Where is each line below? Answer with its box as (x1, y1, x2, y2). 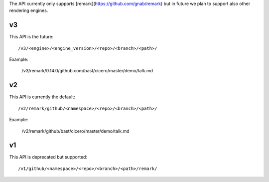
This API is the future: (9, 34, 54, 40)
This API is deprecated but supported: (9, 154, 87, 160)
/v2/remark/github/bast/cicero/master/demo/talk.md (21, 128, 130, 134)
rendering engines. (9, 7, 48, 13)
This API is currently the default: (9, 94, 76, 100)
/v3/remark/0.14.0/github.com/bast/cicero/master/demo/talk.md (21, 68, 153, 74)
